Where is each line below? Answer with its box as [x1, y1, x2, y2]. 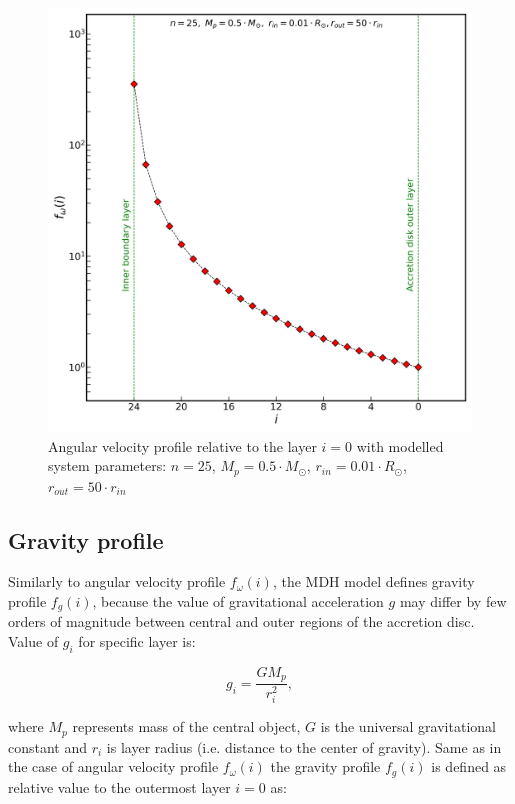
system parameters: [48, 455, 167, 476]
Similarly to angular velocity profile [8, 571, 226, 592]
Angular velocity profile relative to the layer [48, 435, 317, 456]
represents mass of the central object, [72, 716, 301, 737]
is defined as [431, 756, 507, 777]
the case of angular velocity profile [8, 756, 219, 777]
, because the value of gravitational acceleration [92, 591, 384, 612]
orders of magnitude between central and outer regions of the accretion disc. [8, 611, 475, 632]
